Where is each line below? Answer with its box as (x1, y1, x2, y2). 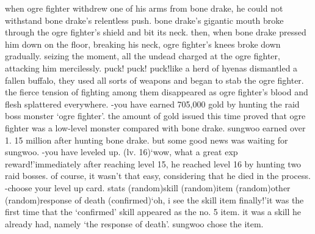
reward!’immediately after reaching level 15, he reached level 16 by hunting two (5, 157, 302, 170)
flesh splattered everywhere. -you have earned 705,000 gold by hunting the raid (5, 97, 300, 110)
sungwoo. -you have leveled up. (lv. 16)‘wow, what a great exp (5, 145, 238, 158)
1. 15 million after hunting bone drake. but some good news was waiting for (5, 133, 288, 146)
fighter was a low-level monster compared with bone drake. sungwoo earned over (5, 121, 306, 134)
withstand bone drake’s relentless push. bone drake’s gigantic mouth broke (5, 13, 284, 26)
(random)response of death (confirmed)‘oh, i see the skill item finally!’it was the (5, 193, 304, 206)
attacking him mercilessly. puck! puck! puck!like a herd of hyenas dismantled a (5, 61, 298, 74)
